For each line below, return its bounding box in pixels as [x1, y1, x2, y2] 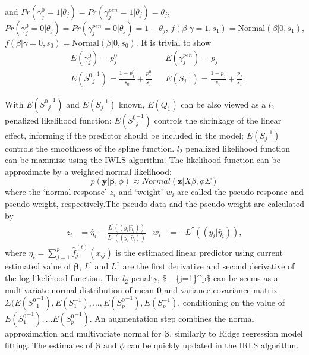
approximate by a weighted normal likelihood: [5, 165, 172, 177]
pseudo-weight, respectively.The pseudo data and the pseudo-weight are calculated [5, 197, 304, 209]
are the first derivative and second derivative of [122, 260, 295, 272]
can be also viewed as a [181, 98, 266, 110]
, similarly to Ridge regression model [169, 327, 303, 340]
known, [118, 98, 145, 110]
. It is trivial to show [135, 36, 212, 48]
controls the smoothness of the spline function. [5, 142, 175, 154]
